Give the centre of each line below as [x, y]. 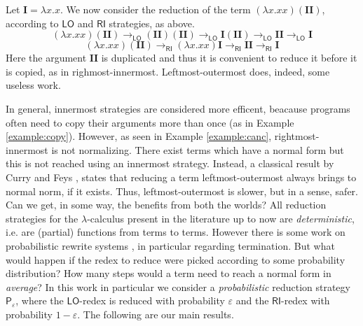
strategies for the [42, 218]
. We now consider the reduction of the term [155, 9]
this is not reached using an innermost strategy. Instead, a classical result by [170, 163]
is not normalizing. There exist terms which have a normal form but [198, 149]
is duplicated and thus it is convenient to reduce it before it [229, 58]
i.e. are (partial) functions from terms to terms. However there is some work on [176, 232]
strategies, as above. [152, 23]
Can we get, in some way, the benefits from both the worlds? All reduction [166, 205]
